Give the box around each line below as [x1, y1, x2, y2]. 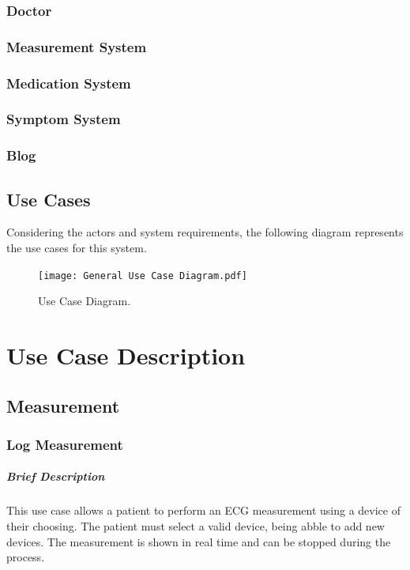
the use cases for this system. [6, 240, 147, 256]
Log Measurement [6, 434, 123, 454]
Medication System [6, 73, 131, 92]
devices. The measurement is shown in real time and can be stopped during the [6, 533, 391, 549]
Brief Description [6, 468, 105, 485]
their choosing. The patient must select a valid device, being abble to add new [6, 518, 385, 534]
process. [6, 549, 45, 565]
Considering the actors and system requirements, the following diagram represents [6, 224, 404, 240]
